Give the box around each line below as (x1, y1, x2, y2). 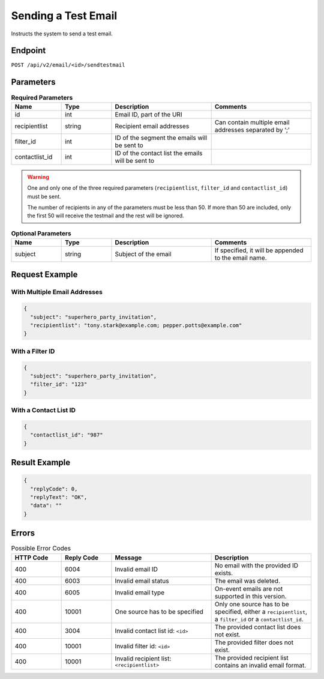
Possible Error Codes (11, 544, 71, 552)
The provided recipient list (214, 653, 289, 662)
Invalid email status (115, 576, 169, 585)
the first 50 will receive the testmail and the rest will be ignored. (27, 212, 184, 219)
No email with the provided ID (214, 561, 299, 570)
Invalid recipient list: (115, 654, 172, 663)
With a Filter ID (11, 347, 55, 355)
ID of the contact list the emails (115, 149, 203, 157)
